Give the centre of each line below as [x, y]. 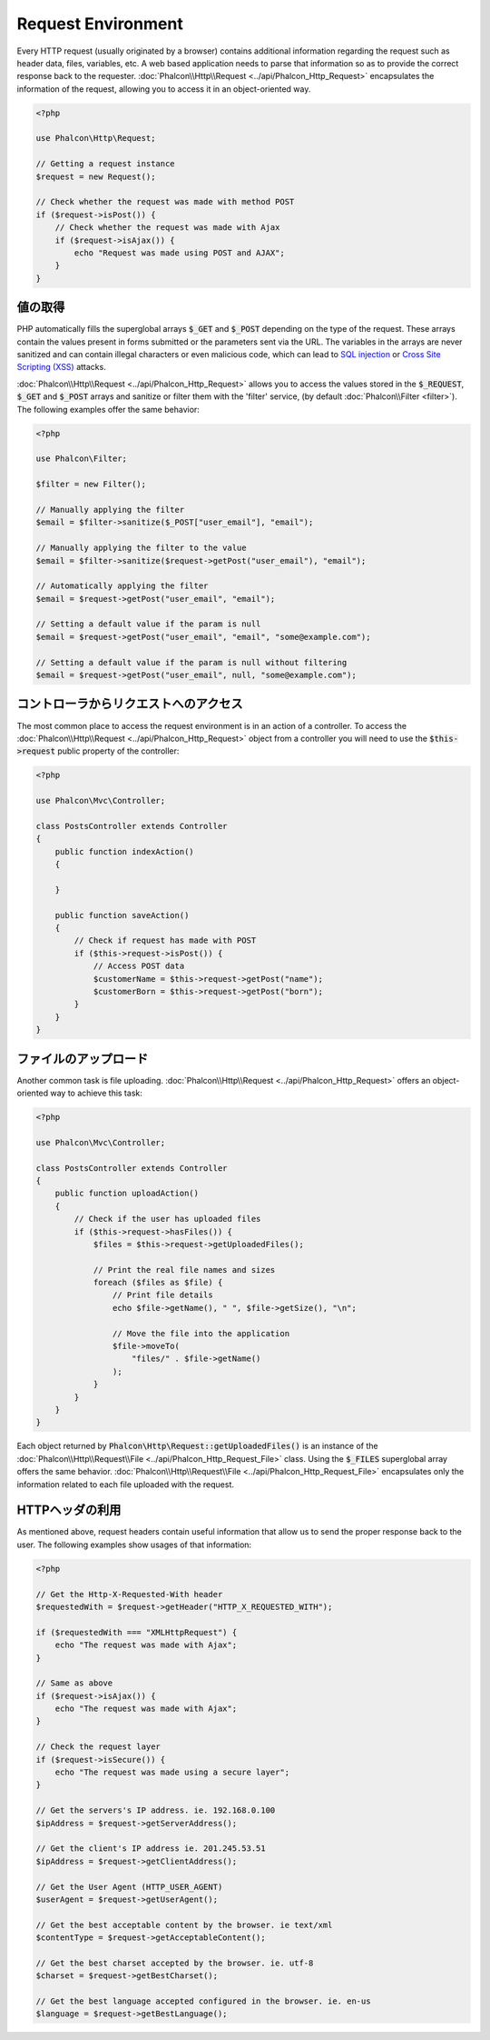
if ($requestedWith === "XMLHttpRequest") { [137, 1632]
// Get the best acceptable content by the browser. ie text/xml [184, 1925]
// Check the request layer [98, 1747]
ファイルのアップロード [83, 1059]
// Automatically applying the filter [122, 586]
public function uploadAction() [127, 1194]
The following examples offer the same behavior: [108, 409]
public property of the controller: [118, 751]
